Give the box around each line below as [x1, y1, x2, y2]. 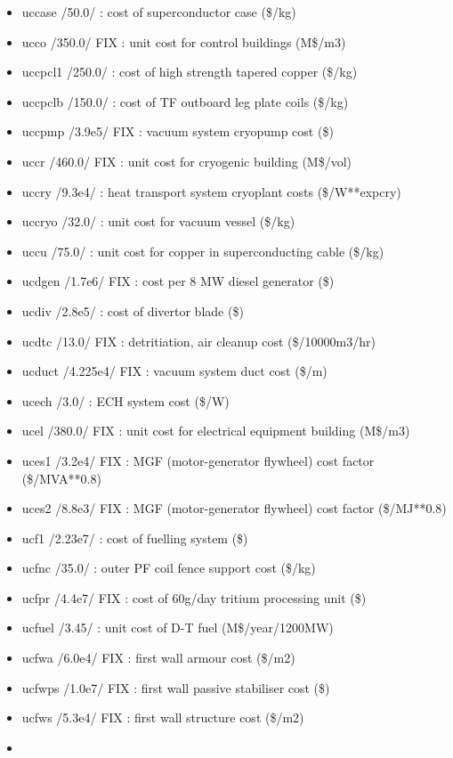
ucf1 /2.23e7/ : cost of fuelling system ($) [21, 528, 248, 547]
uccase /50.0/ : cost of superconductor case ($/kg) [21, 3, 296, 20]
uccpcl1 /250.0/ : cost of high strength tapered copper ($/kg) [21, 62, 358, 81]
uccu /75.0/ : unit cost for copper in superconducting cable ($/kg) [21, 241, 384, 260]
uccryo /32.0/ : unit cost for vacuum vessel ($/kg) [21, 212, 295, 231]
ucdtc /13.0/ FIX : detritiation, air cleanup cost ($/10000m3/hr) [21, 331, 376, 350]
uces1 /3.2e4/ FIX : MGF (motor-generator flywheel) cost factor [21, 451, 375, 469]
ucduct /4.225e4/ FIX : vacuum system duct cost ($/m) [21, 362, 328, 380]
